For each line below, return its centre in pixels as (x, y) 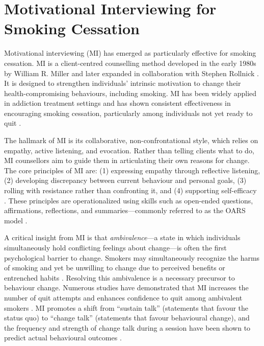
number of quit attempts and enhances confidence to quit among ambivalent (123, 297)
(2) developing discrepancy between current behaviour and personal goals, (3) (125, 180)
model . (16, 220)
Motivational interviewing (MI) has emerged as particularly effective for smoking (130, 53)
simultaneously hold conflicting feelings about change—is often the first (115, 247)
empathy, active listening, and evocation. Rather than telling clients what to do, (129, 150)
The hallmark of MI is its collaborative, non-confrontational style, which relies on (131, 140)
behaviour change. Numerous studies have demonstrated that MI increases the (126, 287)
